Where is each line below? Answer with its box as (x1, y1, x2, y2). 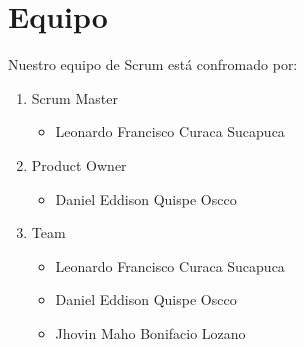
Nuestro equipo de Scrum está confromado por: (8, 54, 298, 75)
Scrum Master (31, 87, 118, 108)
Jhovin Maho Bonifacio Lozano (55, 322, 246, 343)
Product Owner (31, 154, 127, 175)
